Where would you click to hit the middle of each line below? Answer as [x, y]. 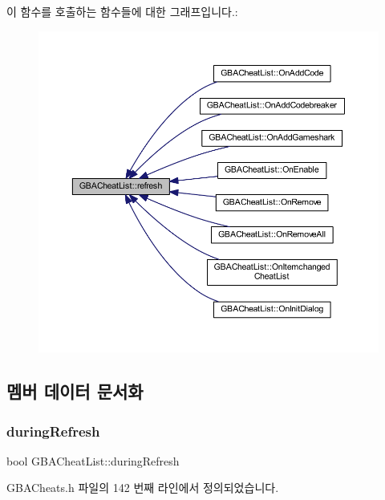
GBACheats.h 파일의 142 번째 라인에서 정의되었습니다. [143, 488]
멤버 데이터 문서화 [75, 391]
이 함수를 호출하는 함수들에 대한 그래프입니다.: [122, 11]
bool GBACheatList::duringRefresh [93, 460]
